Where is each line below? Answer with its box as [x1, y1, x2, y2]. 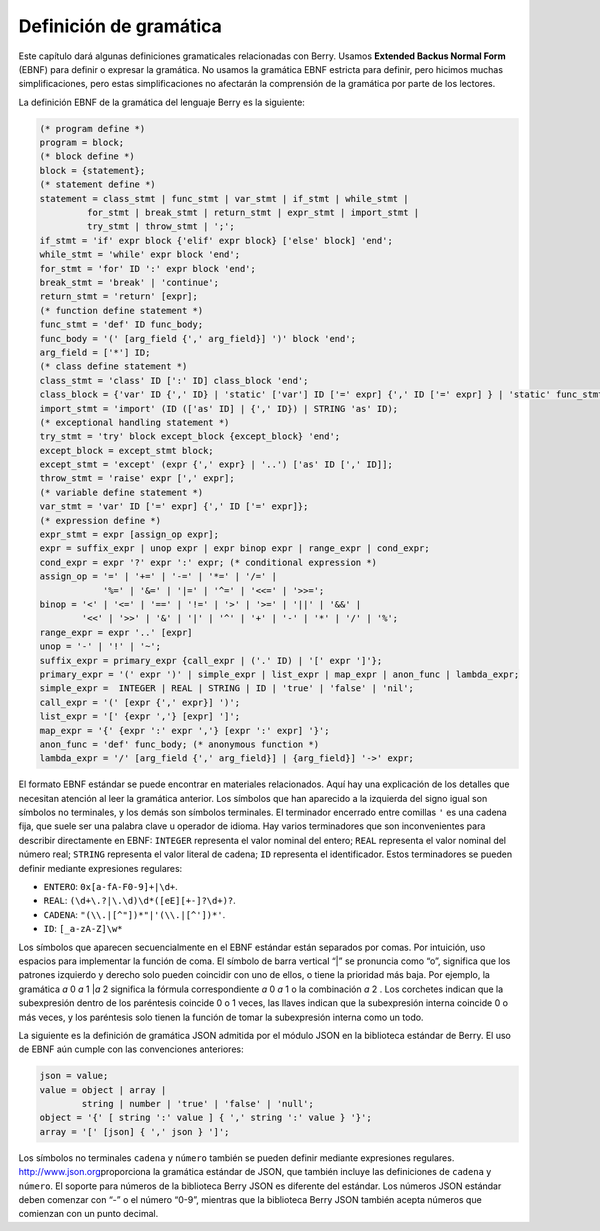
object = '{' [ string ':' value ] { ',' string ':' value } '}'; [39, 1112, 372, 1124]
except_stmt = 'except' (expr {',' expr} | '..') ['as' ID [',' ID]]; [39, 459, 394, 470]
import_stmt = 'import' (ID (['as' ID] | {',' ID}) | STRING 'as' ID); [39, 403, 399, 414]
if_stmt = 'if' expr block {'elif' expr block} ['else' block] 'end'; [39, 235, 394, 246]
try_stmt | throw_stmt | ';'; [86, 221, 235, 232]
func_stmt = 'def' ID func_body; [39, 319, 204, 330]
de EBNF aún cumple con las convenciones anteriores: [18, 1043, 244, 1055]
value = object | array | [39, 1084, 167, 1095]
